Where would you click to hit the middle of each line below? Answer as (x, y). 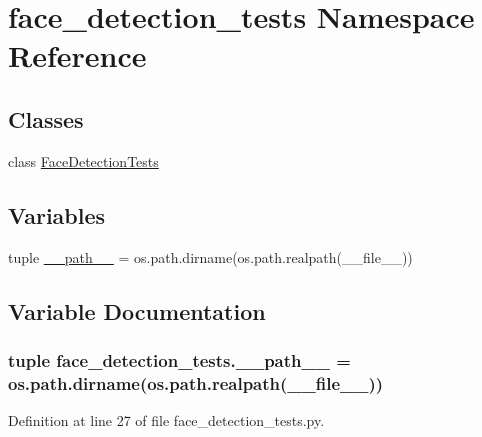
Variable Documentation (137, 310)
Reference (77, 55)
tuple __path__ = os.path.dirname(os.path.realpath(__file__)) (210, 256)
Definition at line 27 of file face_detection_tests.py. (166, 420)
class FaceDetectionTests (83, 160)
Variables (57, 214)
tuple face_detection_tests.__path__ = (179, 359)
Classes (46, 118)
